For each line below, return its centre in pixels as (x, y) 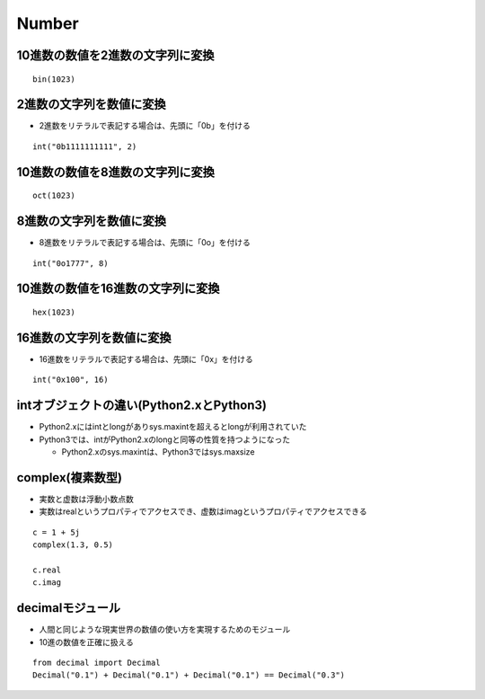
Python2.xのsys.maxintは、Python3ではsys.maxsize (158, 451)
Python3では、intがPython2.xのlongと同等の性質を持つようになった (165, 439)
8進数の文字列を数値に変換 (91, 221)
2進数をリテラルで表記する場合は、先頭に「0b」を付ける (145, 126)
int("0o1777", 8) (71, 263)
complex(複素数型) (70, 478)
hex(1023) (54, 312)
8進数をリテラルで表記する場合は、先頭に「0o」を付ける (145, 243)
